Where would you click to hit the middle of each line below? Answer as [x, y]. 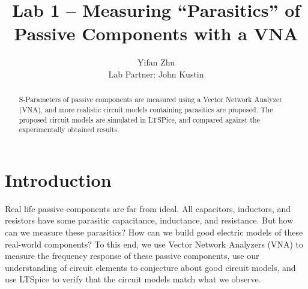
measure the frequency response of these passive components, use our [132, 256]
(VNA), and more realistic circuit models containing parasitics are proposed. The [146, 109]
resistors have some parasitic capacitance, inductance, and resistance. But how [149, 220]
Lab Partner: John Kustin [156, 74]
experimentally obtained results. [69, 129]
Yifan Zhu [156, 62]
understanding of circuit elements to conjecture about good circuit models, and [150, 267]
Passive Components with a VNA [156, 33]
